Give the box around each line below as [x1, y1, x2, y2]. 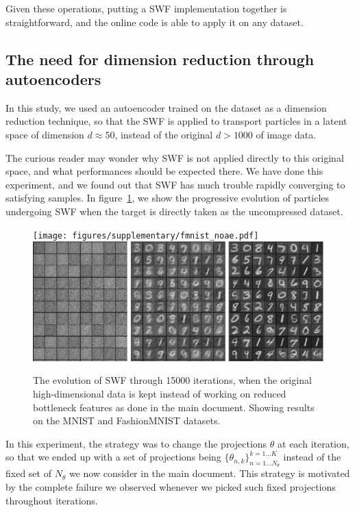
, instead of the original [114, 127, 213, 141]
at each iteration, [278, 436, 350, 450]
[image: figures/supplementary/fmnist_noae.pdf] [33, 230, 259, 241]
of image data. [256, 127, 317, 141]
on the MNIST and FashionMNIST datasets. [33, 413, 221, 428]
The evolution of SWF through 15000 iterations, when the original [33, 373, 312, 387]
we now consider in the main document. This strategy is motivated [69, 466, 350, 480]
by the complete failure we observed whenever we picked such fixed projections [5, 480, 336, 494]
